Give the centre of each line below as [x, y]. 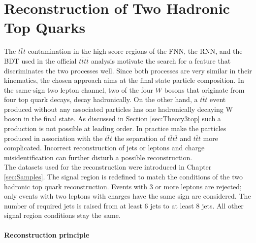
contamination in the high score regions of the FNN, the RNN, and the [135, 51]
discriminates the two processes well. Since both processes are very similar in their [128, 70]
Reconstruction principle [47, 234]
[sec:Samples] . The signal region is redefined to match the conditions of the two [123, 177]
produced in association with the [53, 138]
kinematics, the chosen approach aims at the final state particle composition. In [124, 80]
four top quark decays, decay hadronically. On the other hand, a [101, 99]
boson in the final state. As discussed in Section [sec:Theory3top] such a [112, 119]
